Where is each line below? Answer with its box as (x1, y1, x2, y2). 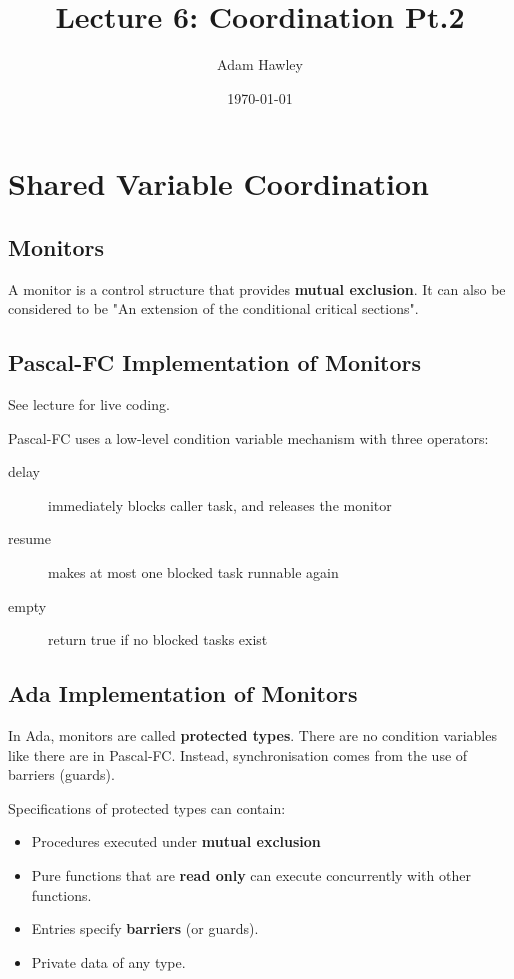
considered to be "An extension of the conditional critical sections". (8, 298, 419, 319)
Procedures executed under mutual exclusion (31, 831, 321, 852)
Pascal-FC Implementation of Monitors (8, 347, 422, 378)
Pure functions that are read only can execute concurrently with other (31, 865, 471, 886)
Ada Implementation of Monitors (8, 678, 358, 709)
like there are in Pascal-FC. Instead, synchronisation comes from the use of (8, 744, 468, 765)
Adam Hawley (217, 54, 303, 75)
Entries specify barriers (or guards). (31, 918, 259, 939)
